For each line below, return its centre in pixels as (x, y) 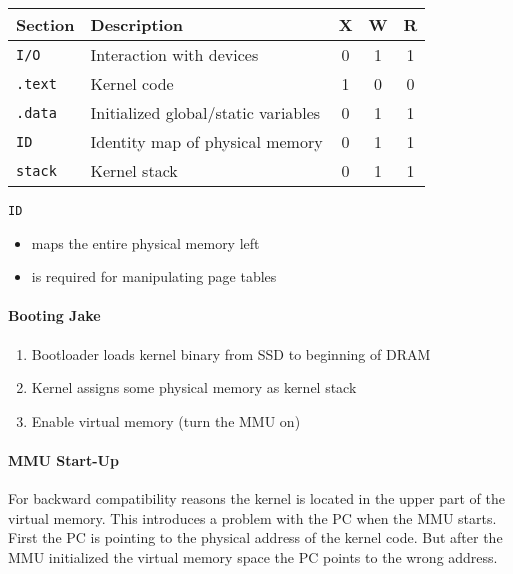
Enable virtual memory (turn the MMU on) (166, 420)
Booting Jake (54, 315)
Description (137, 24)
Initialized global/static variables (205, 112)
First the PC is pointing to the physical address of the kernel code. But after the (255, 537)
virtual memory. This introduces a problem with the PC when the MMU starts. (252, 517)
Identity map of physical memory (206, 141)
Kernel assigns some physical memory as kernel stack (194, 387)
